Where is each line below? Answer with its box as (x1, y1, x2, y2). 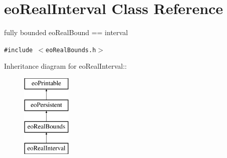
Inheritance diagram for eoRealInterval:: (4, 61, 127, 71)
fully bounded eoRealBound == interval (4, 27, 128, 38)
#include (4, 46, 33, 54)
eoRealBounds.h (46, 46, 96, 54)
